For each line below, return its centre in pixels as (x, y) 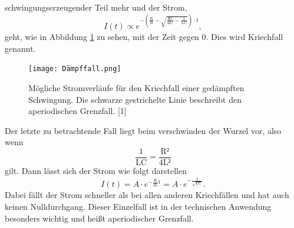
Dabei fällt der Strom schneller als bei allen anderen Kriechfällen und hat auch (147, 195)
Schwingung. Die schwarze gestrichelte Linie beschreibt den (135, 99)
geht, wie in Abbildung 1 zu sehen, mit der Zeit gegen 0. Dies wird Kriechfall (144, 37)
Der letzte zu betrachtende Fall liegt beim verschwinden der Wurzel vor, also (143, 130)
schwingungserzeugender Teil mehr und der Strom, (96, 7)
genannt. (20, 48)
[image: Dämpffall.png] (75, 69)
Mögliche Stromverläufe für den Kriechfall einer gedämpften (136, 87)
